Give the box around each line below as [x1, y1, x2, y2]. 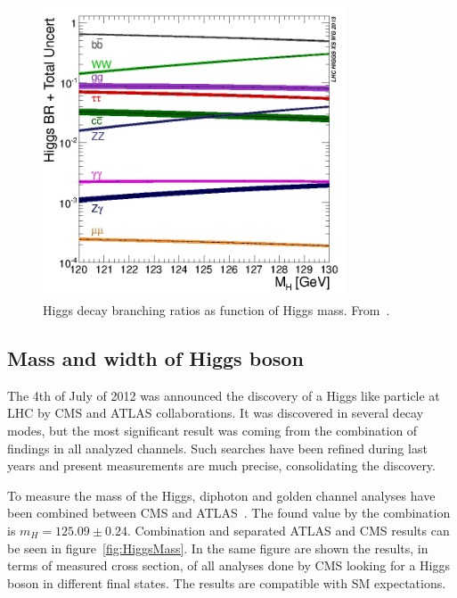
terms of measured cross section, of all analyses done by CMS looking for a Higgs [7, 556, 450, 575]
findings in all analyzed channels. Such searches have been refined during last [7, 438, 428, 457]
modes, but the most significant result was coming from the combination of [7, 420, 418, 439]
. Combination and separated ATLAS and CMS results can [126, 520, 450, 539]
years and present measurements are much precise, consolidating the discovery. [7, 456, 436, 475]
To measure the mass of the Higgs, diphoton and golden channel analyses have [7, 486, 436, 504]
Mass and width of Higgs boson [7, 344, 304, 371]
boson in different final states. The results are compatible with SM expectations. [7, 573, 446, 592]
